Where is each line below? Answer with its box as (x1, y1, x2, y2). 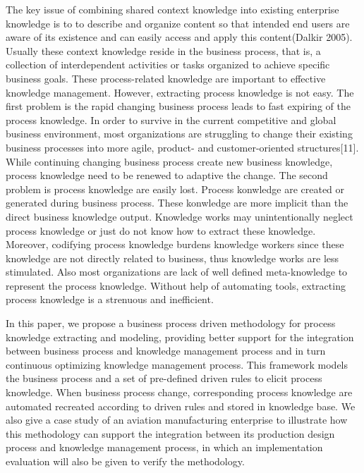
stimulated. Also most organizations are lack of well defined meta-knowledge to (6, 264, 348, 279)
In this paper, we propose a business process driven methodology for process (6, 316, 336, 331)
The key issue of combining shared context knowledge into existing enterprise (6, 2, 339, 16)
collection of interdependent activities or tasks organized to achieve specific (6, 57, 330, 72)
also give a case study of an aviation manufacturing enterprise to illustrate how (6, 412, 348, 427)
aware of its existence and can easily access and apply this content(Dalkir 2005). (6, 30, 353, 44)
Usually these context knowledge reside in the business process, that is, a (6, 43, 321, 58)
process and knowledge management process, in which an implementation (6, 440, 323, 455)
